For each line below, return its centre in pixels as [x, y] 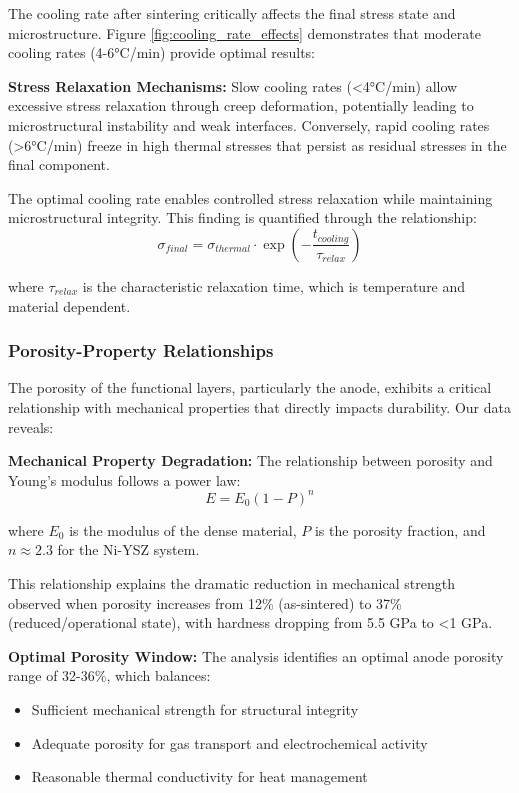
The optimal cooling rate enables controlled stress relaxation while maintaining [250, 197]
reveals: [31, 426]
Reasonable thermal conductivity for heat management [199, 776]
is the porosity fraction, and [400, 529]
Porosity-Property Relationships [141, 350]
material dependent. [69, 305]
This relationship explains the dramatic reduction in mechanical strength [231, 583]
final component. [59, 164]
